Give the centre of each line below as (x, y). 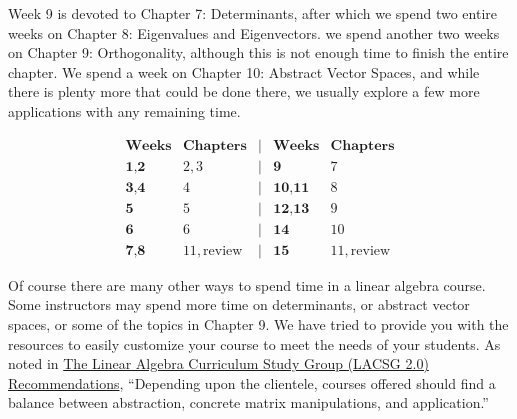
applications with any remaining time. (124, 110)
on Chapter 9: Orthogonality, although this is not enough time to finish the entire (258, 52)
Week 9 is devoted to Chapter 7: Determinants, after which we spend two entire (252, 13)
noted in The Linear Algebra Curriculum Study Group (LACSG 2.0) (218, 363)
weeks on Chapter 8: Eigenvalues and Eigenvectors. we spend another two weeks (254, 32)
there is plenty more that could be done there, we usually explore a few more (244, 91)
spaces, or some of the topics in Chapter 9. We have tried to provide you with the (258, 323)
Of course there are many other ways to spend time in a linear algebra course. (247, 284)
